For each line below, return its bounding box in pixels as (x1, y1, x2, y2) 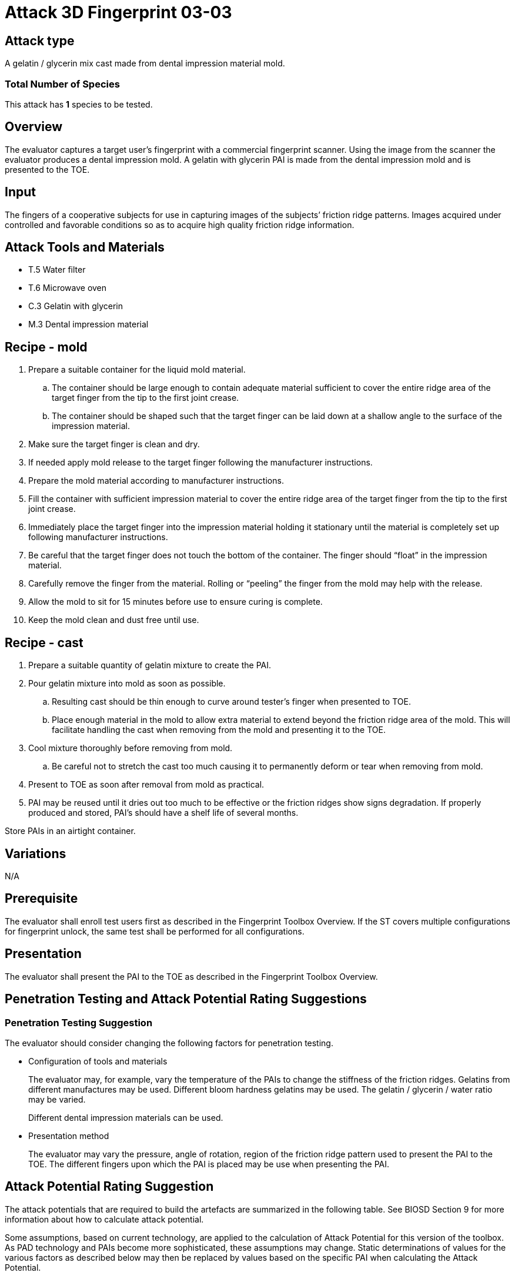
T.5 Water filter (28, 264, 86, 275)
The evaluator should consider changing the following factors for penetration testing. (5, 1037, 333, 1048)
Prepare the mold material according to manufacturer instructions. (28, 475, 284, 486)
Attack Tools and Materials (5, 240, 165, 255)
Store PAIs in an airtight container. (5, 826, 136, 836)
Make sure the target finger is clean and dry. (28, 439, 200, 450)
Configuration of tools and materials (28, 1056, 168, 1066)
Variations (5, 846, 66, 861)
